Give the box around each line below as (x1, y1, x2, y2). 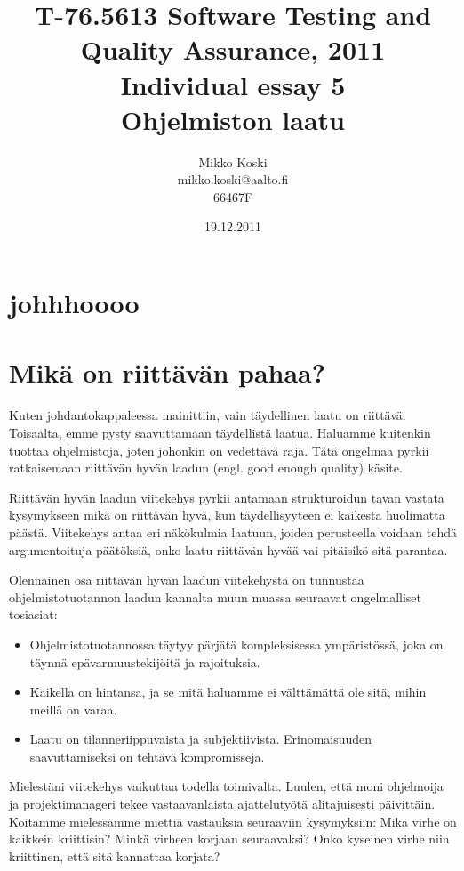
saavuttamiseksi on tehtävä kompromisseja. (29, 746, 265, 765)
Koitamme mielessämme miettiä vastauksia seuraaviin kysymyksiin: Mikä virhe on (9, 811, 457, 830)
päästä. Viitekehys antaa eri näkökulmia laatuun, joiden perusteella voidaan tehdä (9, 522, 457, 541)
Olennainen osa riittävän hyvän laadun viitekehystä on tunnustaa (9, 570, 364, 589)
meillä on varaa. (29, 699, 117, 718)
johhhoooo (9, 285, 140, 321)
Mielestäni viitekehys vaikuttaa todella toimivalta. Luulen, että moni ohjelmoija (9, 777, 444, 795)
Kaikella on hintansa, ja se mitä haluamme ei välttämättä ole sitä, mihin (29, 682, 427, 701)
